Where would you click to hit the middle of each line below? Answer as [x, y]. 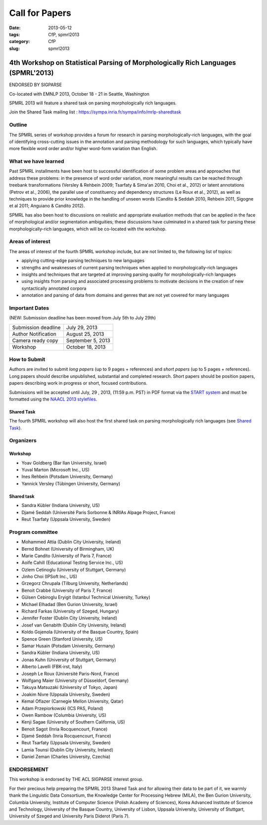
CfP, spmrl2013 [64, 34]
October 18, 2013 [86, 347]
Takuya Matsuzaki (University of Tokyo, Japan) [69, 687]
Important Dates [29, 308]
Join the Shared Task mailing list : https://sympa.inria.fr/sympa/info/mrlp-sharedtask [95, 112]
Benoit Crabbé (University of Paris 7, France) [67, 590]
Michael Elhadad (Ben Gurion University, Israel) [70, 604]
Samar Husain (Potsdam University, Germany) [68, 646]
